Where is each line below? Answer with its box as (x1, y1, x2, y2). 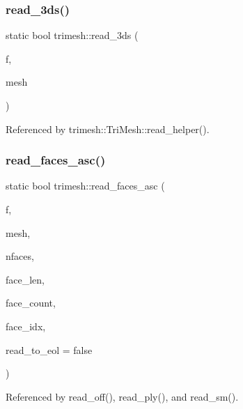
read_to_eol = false (6, 342, 93, 357)
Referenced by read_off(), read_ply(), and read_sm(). (6, 389, 239, 403)
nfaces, (6, 249, 34, 263)
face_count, (6, 295, 56, 310)
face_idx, (6, 318, 46, 333)
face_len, (6, 272, 45, 286)
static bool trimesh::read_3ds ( (6, 28, 139, 43)
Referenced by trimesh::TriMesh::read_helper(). (6, 121, 210, 136)
